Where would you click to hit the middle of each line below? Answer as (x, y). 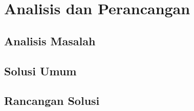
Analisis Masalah (50, 40)
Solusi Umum (40, 71)
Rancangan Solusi (52, 101)
